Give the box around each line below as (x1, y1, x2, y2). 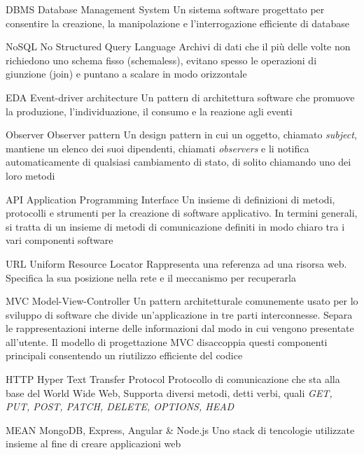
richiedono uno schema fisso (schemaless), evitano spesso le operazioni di (6, 52, 317, 67)
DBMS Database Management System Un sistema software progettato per (6, 2, 325, 16)
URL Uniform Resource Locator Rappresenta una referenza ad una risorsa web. (6, 256, 347, 270)
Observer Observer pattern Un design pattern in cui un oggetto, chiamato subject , (6, 127, 357, 142)
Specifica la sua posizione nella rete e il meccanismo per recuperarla (6, 270, 296, 284)
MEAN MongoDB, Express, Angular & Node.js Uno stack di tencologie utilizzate (6, 422, 355, 437)
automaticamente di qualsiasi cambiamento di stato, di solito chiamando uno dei (6, 154, 351, 169)
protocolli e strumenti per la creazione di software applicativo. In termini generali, (6, 205, 358, 220)
